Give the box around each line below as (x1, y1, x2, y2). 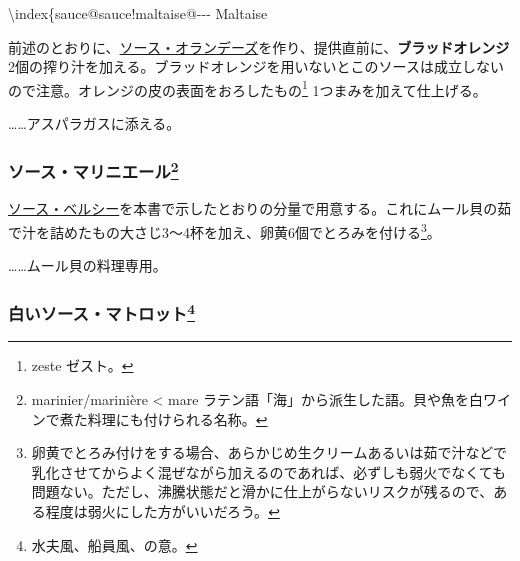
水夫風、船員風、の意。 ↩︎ (31, 534, 198, 555)
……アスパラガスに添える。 (8, 113, 181, 134)
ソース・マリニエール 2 (8, 156, 179, 183)
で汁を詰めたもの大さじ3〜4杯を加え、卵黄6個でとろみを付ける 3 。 (8, 218, 441, 242)
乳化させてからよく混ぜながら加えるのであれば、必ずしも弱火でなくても (31, 461, 507, 482)
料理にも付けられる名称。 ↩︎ (87, 408, 268, 429)
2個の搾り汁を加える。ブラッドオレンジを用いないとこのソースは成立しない (8, 56, 504, 77)
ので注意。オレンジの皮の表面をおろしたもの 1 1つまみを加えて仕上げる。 (8, 76, 487, 100)
